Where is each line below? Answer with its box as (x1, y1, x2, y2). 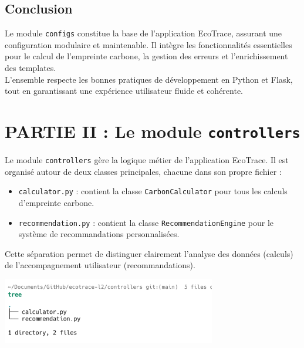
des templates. (5, 62, 56, 74)
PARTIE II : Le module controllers (5, 119, 300, 143)
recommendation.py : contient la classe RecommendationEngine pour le (18, 216, 274, 228)
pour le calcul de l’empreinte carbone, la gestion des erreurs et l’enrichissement (5, 50, 288, 62)
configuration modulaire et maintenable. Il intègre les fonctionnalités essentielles (5, 38, 292, 50)
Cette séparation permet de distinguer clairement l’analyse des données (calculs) (5, 247, 293, 259)
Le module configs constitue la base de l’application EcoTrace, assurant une (5, 27, 282, 39)
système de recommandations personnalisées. (18, 228, 180, 240)
